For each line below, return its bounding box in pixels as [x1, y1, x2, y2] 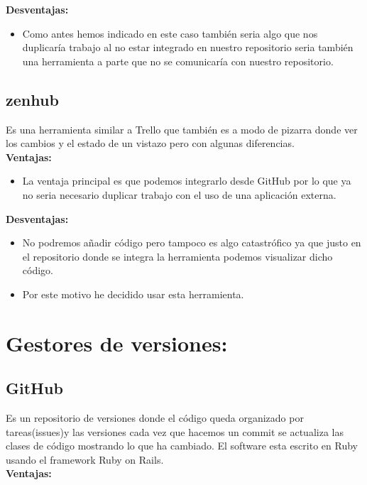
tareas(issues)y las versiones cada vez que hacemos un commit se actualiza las [6, 424, 344, 439]
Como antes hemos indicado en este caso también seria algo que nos [22, 26, 318, 40]
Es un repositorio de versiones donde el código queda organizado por [6, 410, 304, 425]
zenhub [6, 88, 59, 110]
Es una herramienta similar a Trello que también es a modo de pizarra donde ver [6, 121, 358, 136]
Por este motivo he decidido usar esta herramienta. [22, 286, 244, 301]
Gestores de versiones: [6, 328, 228, 357]
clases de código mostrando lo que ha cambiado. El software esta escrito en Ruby [6, 438, 358, 453]
